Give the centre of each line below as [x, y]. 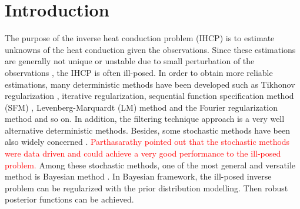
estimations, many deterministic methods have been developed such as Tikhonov [150, 84]
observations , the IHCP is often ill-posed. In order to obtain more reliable [139, 72]
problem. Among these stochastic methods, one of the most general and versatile [150, 165]
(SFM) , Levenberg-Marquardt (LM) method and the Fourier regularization [141, 107]
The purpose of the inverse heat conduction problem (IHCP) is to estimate [140, 38]
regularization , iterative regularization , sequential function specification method [149, 96]
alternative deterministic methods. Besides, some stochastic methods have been [147, 130]
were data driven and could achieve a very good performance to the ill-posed [143, 153]
